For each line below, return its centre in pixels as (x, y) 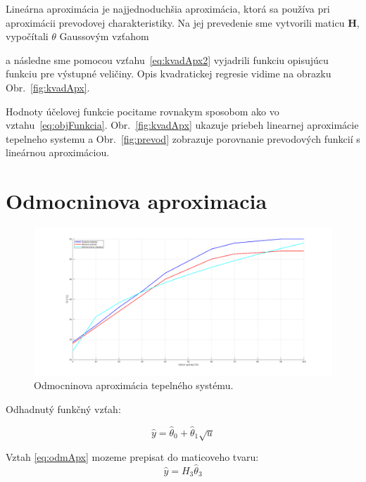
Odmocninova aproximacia (137, 201)
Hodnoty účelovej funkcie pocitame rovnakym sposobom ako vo (143, 111)
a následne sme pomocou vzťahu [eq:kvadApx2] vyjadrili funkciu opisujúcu (167, 59)
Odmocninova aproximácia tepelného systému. (134, 385)
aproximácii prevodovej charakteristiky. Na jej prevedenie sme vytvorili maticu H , (183, 22)
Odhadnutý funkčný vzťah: (63, 408)
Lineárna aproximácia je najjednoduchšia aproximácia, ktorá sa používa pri (168, 8)
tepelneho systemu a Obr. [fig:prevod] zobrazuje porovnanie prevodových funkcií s (183, 138)
